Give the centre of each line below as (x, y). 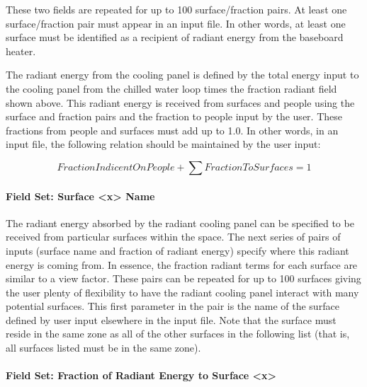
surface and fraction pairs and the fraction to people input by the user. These (174, 116)
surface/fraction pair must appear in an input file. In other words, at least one (176, 23)
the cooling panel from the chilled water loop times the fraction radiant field (171, 88)
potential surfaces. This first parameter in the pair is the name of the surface (173, 306)
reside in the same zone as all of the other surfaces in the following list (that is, (178, 334)
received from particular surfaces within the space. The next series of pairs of (173, 237)
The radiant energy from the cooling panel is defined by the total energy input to (182, 75)
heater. (21, 51)
